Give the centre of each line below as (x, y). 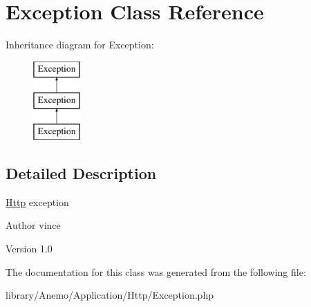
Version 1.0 (29, 249)
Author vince (33, 225)
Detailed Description (81, 173)
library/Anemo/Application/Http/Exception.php (110, 295)
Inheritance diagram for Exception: (80, 45)
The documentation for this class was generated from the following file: (156, 271)
